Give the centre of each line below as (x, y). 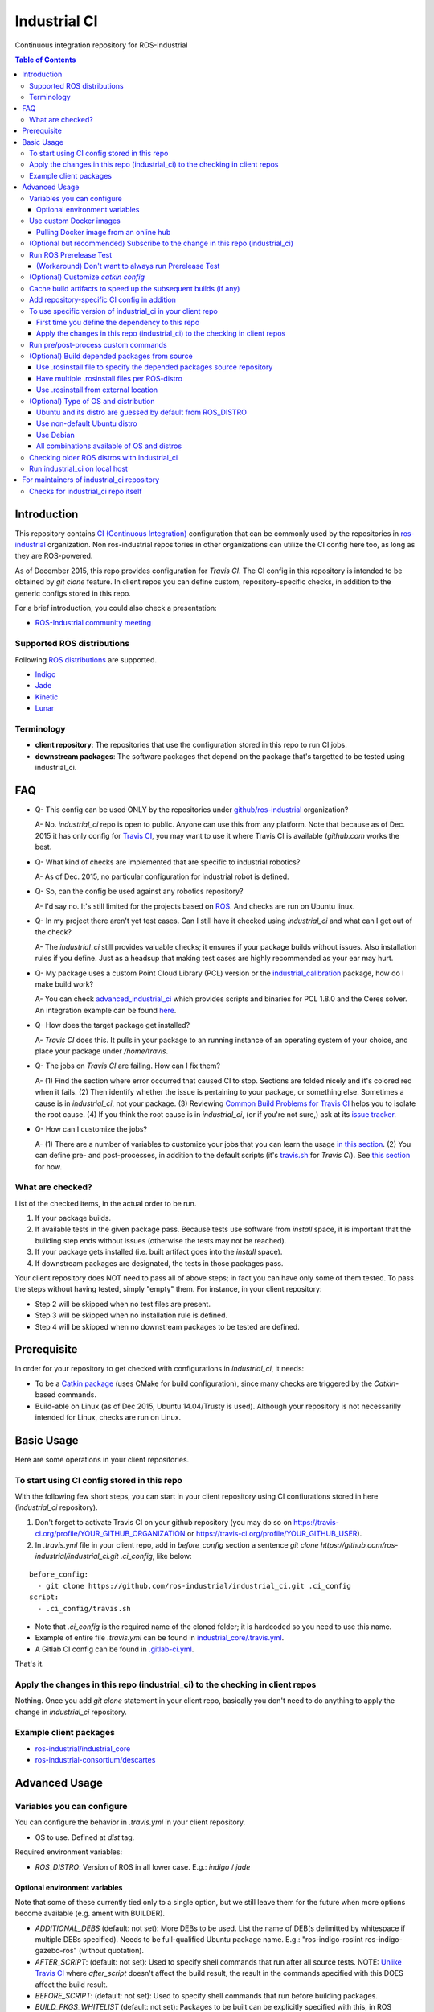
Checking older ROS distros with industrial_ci (104, 457)
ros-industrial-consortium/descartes (95, 1760)
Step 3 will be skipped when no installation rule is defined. (131, 1315)
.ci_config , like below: (156, 1556)
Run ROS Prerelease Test (71, 254)
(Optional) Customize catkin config (87, 277)
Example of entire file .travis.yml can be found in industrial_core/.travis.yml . (160, 1638)
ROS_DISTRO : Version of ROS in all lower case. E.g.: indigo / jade (143, 1866)
